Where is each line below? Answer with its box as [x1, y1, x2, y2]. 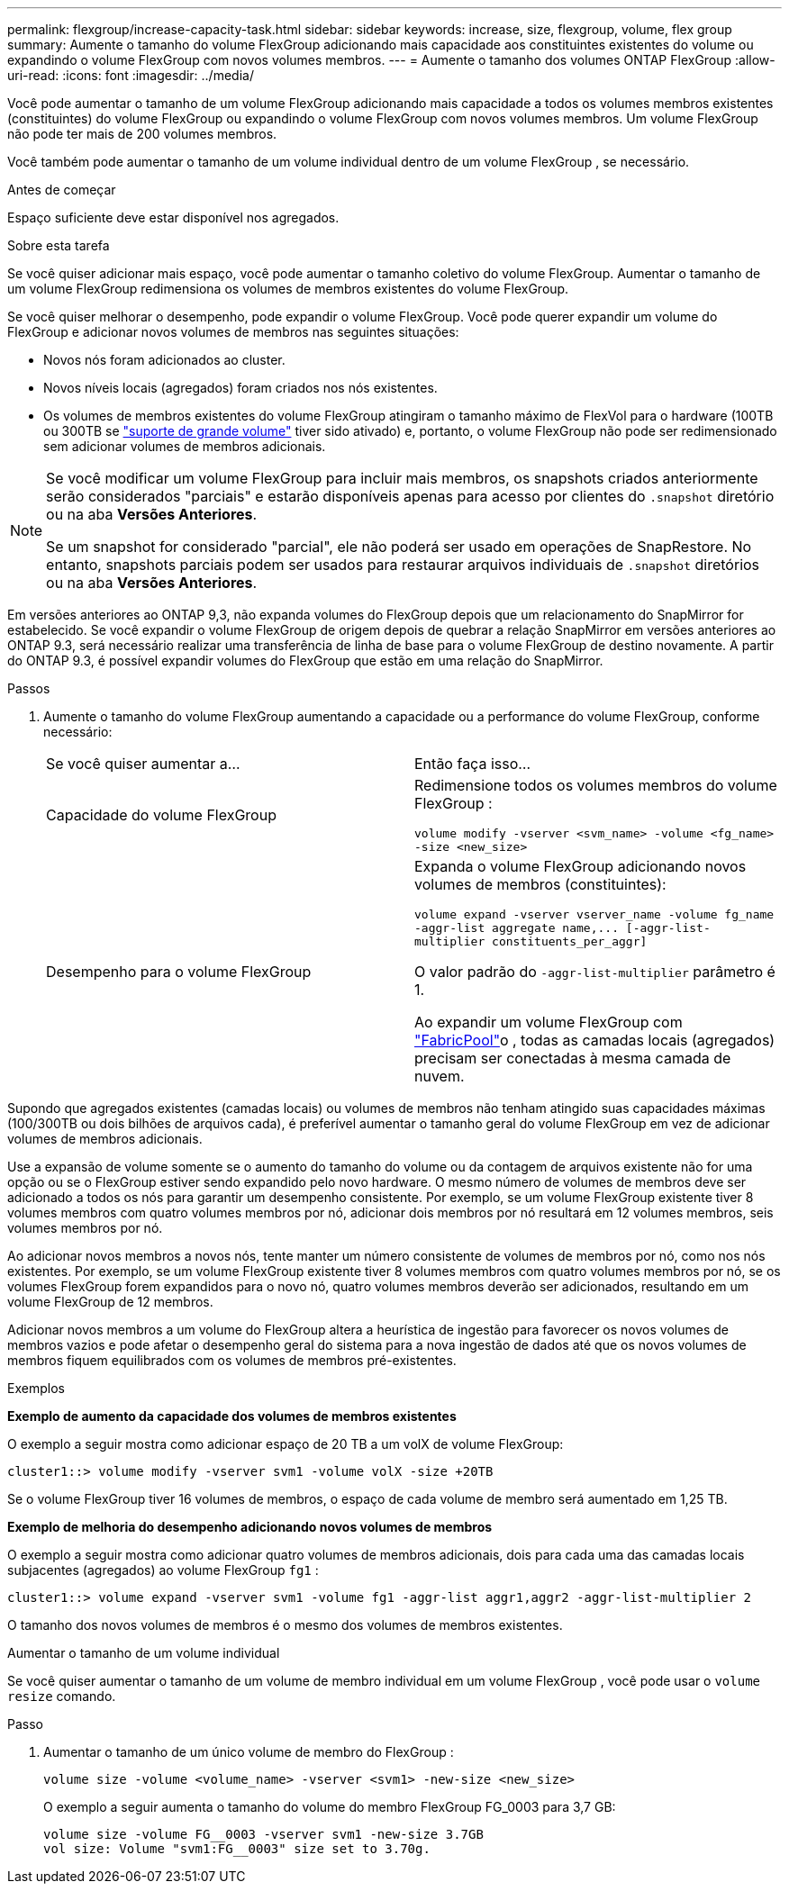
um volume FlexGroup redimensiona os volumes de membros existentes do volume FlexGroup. [7, 281, 569, 296]
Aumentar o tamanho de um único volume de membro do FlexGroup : [43, 1744, 454, 1760]
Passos [7, 681, 50, 696]
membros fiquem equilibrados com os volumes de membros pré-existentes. [7, 1353, 457, 1368]
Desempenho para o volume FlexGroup [46, 962, 312, 981]
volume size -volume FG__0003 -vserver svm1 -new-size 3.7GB [43, 1827, 484, 1841]
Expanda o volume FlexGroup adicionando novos [414, 857, 747, 875]
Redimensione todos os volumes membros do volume [414, 776, 777, 794]
